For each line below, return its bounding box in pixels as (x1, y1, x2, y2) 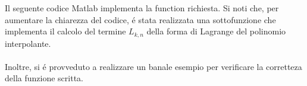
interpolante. (5, 37, 51, 49)
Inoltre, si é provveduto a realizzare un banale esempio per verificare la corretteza (5, 60, 302, 72)
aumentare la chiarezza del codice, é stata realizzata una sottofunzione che (5, 13, 276, 26)
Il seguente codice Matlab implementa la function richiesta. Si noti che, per (5, 2, 279, 14)
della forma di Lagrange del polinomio (146, 25, 286, 37)
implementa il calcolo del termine (5, 25, 126, 37)
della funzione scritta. (5, 72, 83, 84)
